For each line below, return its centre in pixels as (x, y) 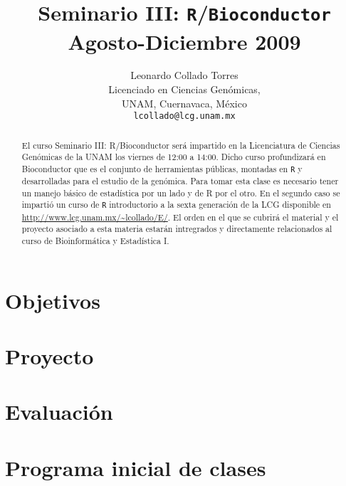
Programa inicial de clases (136, 467)
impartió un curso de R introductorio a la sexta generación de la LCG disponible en (176, 205)
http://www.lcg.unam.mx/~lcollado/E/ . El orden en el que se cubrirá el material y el (180, 217)
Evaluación (59, 412)
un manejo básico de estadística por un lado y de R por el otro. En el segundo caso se (181, 192)
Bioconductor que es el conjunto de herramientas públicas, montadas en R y (162, 168)
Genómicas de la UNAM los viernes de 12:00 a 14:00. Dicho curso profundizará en (174, 157)
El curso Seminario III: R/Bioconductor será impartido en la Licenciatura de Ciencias (181, 145)
